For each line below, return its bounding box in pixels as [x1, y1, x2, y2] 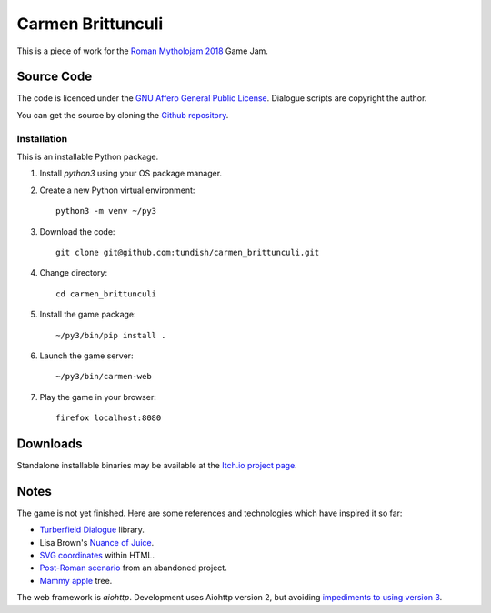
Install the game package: [39, 309, 136, 320]
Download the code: [39, 226, 115, 236]
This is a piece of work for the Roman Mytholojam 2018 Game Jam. [16, 45, 268, 56]
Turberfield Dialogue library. [39, 524, 145, 536]
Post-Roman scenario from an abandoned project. [39, 562, 227, 573]
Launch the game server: [39, 350, 134, 361]
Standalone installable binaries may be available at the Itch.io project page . [16, 459, 297, 470]
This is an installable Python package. [16, 151, 159, 162]
